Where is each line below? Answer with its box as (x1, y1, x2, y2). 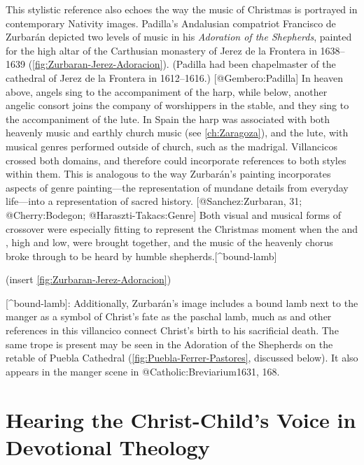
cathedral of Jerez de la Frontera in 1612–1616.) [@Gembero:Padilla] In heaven (6, 70, 343, 85)
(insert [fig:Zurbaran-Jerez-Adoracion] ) (6, 272, 171, 287)
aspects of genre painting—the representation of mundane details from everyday (6, 180, 349, 194)
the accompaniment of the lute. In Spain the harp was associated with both (6, 111, 330, 126)
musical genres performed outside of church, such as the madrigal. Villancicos (6, 138, 337, 153)
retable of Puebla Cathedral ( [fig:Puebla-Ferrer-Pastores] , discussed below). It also (6, 350, 358, 365)
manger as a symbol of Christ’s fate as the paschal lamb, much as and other (6, 309, 332, 324)
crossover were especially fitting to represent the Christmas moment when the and (6, 221, 358, 236)
